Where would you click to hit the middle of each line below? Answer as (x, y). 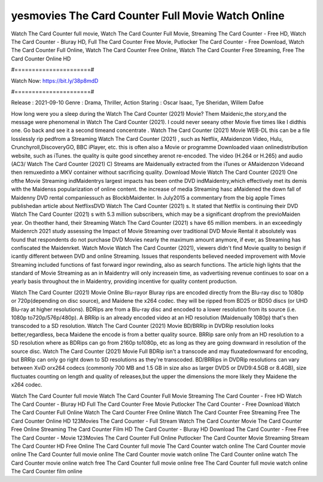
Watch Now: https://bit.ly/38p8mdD (55, 80)
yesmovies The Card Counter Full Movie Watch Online (148, 16)
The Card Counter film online (47, 471)
